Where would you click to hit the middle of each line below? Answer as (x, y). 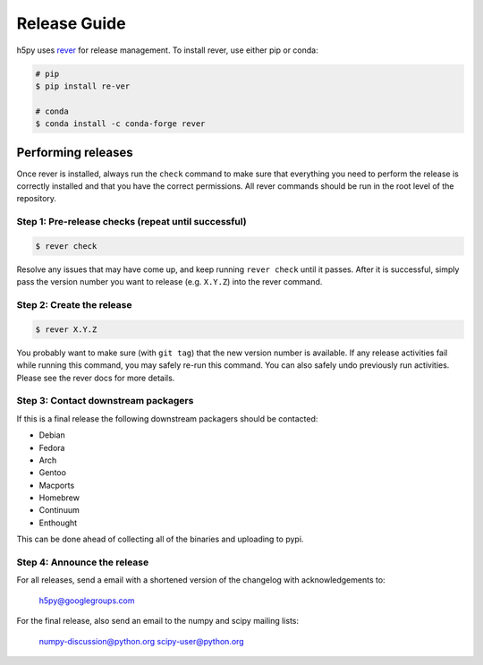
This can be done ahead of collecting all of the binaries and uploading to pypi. (160, 539)
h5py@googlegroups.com (87, 601)
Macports (57, 485)
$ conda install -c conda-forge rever (120, 124)
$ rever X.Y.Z (66, 329)
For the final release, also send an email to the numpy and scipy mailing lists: (158, 621)
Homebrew (59, 498)
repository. (37, 199)
